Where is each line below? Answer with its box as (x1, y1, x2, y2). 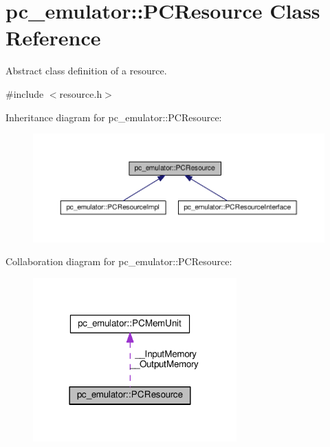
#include (5, 86, 44, 101)
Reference (5, 23, 101, 52)
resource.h (59, 86, 102, 101)
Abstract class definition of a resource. (5, 63, 167, 78)
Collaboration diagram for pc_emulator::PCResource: (5, 254, 232, 269)
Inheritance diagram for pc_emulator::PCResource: (5, 110, 222, 124)
